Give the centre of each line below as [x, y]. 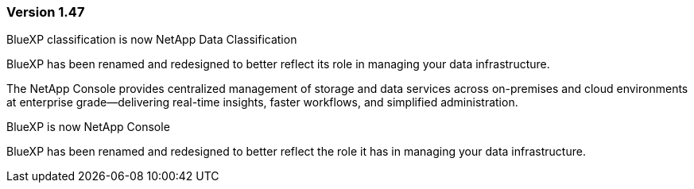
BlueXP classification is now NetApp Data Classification [152, 40]
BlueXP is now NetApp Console [88, 127]
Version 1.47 [46, 12]
